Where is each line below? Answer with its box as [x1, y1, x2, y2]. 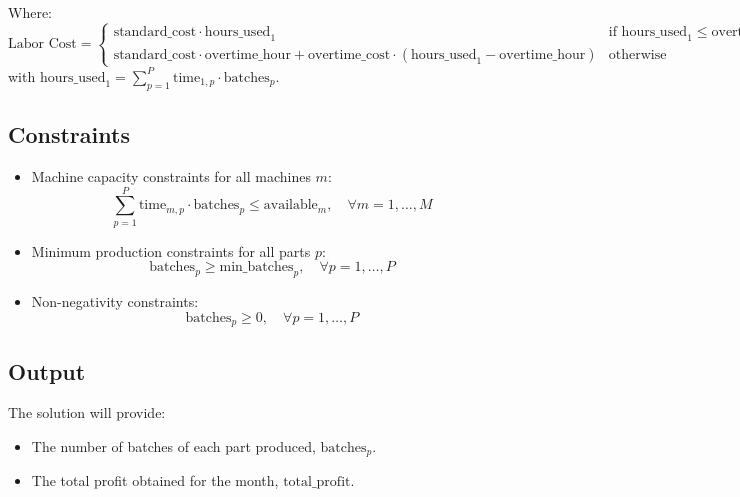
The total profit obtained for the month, [31, 470, 279, 491]
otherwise [608, 47, 667, 62]
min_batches [219, 260, 294, 275]
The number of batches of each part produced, [31, 435, 316, 456]
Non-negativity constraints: [31, 291, 199, 312]
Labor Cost [8, 37, 77, 52]
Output [8, 355, 86, 386]
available [263, 198, 318, 213]
